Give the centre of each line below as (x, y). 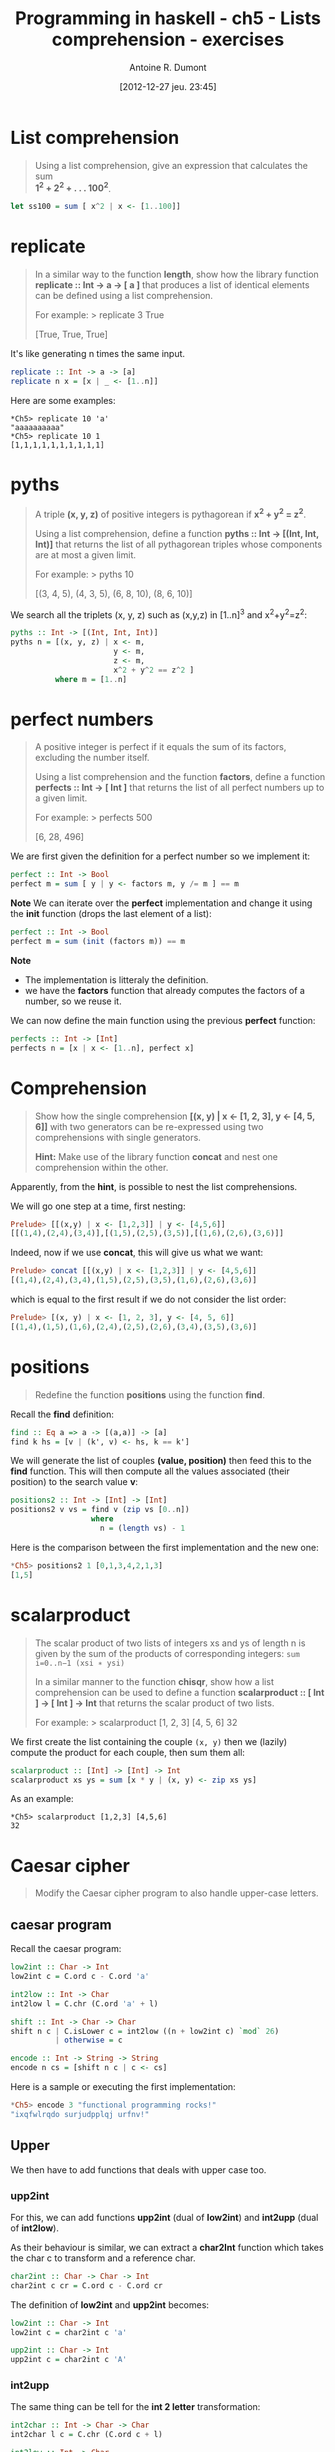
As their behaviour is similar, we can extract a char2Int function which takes (167, 2247)
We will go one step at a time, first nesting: (98, 1206)
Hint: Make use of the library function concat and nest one (156, 1156)
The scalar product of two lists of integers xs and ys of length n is (170, 1643)
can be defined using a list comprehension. (123, 296)
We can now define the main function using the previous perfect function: (163, 1020)
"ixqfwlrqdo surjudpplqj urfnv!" (80, 2114)
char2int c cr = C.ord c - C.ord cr (86, 2285)
